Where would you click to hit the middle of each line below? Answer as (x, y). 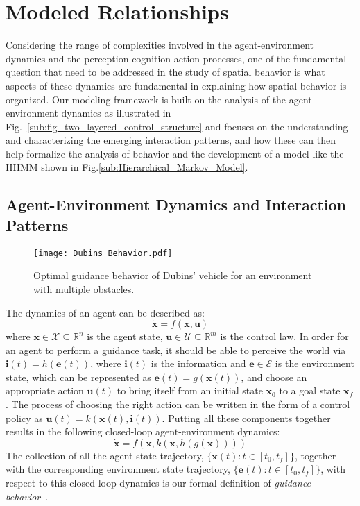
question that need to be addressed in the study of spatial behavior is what (165, 72)
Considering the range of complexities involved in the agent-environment (160, 45)
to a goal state (310, 390)
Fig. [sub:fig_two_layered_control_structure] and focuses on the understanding (177, 126)
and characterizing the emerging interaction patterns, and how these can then (171, 140)
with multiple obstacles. (84, 288)
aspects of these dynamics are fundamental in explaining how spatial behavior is (176, 85)
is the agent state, (125, 336)
